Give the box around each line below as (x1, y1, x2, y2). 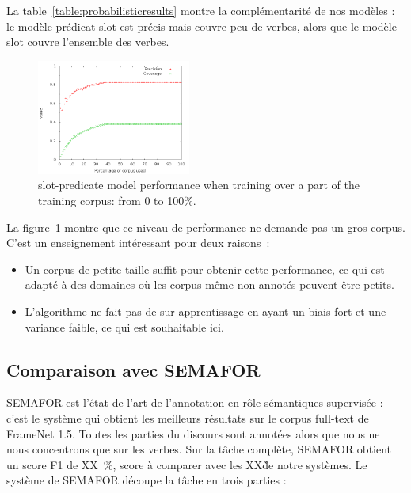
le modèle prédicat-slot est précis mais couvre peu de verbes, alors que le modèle (6, 17, 397, 34)
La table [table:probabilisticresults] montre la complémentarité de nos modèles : (6, 2, 395, 18)
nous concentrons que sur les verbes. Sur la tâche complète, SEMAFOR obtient (6, 441, 392, 457)
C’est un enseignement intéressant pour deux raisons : (6, 234, 270, 251)
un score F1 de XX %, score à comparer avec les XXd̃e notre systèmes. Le (6, 456, 367, 472)
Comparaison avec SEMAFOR (6, 357, 261, 381)
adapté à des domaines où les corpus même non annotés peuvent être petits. (25, 276, 394, 293)
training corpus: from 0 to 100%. (38, 192, 196, 209)
